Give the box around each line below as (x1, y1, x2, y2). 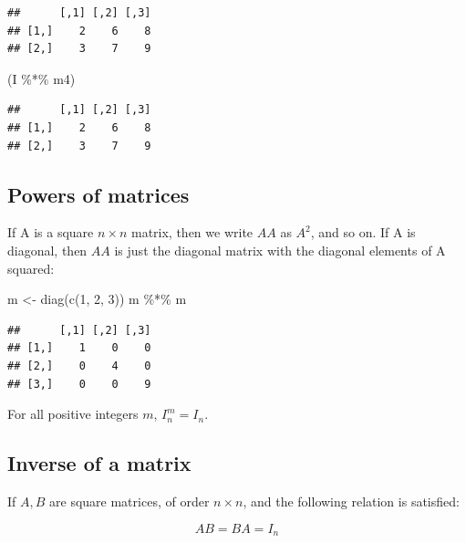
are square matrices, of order (49, 491, 210, 510)
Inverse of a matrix (7, 449, 192, 477)
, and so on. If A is (310, 223, 416, 242)
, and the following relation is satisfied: (243, 491, 460, 510)
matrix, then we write (130, 223, 254, 242)
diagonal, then (7, 240, 88, 259)
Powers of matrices (7, 180, 190, 208)
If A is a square (7, 223, 94, 242)
